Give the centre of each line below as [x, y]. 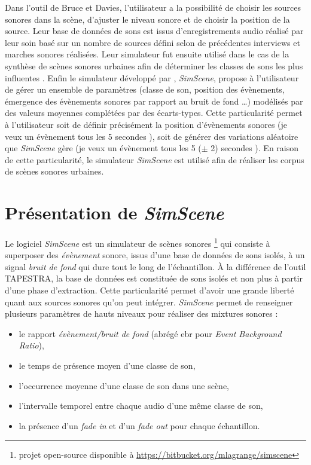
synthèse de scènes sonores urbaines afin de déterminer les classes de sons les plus [154, 65]
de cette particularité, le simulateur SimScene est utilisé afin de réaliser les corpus [155, 159]
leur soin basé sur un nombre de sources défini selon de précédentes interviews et [153, 42]
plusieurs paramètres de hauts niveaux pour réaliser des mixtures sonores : [141, 313]
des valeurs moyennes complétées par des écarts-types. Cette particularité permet [154, 113]
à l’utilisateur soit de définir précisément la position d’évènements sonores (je [146, 124]
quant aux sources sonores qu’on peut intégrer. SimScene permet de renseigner [149, 302]
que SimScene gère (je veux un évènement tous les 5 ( [103, 148]
